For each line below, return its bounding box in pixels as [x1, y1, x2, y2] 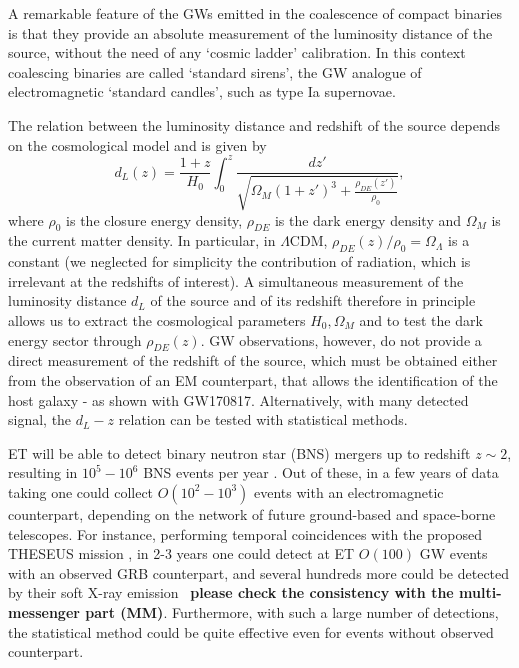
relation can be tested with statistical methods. [118, 409, 408, 430]
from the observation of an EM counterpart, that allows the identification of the [8, 370, 498, 390]
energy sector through [8, 329, 142, 350]
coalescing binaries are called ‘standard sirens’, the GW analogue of [8, 61, 422, 82]
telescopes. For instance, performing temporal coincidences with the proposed [8, 523, 483, 544]
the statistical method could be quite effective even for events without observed [8, 621, 494, 642]
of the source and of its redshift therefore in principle [150, 290, 476, 311]
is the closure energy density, [66, 209, 243, 230]
